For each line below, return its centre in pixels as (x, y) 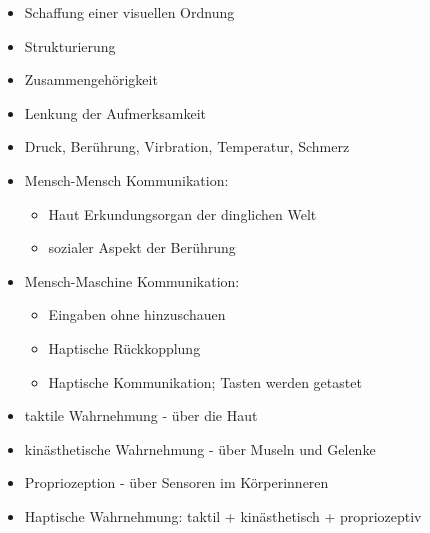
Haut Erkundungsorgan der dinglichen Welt (182, 213)
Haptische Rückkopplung (124, 347)
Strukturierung (70, 45)
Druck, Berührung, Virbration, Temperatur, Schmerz (187, 146)
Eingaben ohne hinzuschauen (137, 314)
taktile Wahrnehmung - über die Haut (141, 415)
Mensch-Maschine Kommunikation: (132, 280)
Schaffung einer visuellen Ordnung (129, 12)
